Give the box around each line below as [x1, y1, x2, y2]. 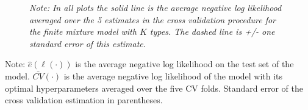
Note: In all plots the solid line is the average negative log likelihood [29, 1, 282, 13]
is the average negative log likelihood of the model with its [63, 69, 283, 82]
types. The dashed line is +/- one [149, 25, 275, 38]
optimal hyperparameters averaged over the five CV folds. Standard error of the [5, 81, 303, 94]
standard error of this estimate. [29, 37, 146, 50]
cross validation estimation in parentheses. [5, 94, 163, 106]
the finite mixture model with [29, 25, 137, 38]
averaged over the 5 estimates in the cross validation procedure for [29, 13, 276, 26]
